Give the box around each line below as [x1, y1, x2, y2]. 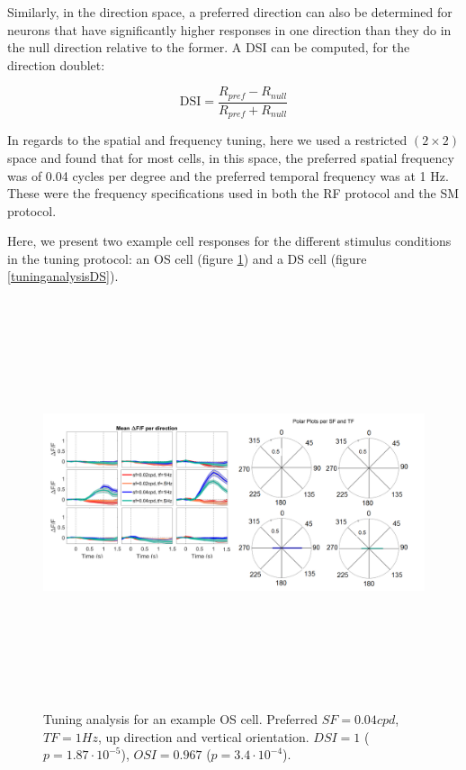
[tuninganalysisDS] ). [7, 267, 119, 285]
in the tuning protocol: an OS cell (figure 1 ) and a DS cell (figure [7, 249, 367, 267]
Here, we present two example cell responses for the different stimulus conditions [7, 231, 452, 250]
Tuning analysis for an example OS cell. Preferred [43, 710, 318, 729]
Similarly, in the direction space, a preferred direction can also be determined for [7, 3, 453, 21]
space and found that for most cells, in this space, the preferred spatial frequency [7, 148, 454, 167]
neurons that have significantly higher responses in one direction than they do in [7, 20, 452, 39]
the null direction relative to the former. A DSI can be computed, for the [7, 38, 410, 57]
